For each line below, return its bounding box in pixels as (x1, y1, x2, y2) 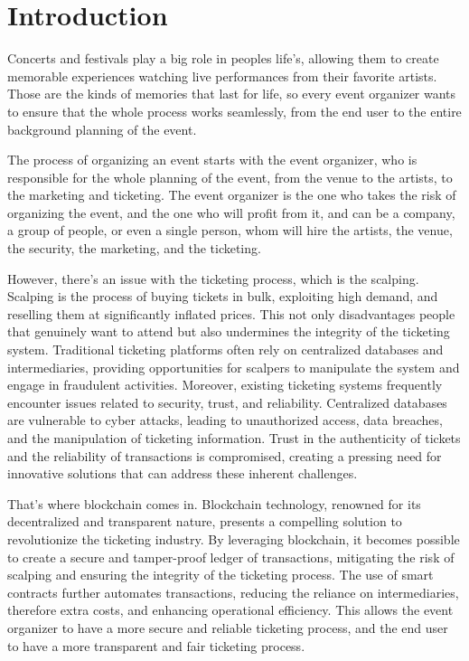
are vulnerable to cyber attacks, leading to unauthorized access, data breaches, (7, 411, 443, 430)
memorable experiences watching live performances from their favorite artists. (7, 66, 437, 85)
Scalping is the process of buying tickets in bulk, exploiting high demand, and (7, 287, 438, 306)
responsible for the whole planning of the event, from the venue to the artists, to (7, 167, 453, 186)
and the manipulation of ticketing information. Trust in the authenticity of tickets (7, 429, 461, 447)
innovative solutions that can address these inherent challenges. (7, 464, 358, 483)
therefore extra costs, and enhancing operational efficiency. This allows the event (7, 600, 454, 619)
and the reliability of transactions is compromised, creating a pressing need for (7, 446, 442, 465)
